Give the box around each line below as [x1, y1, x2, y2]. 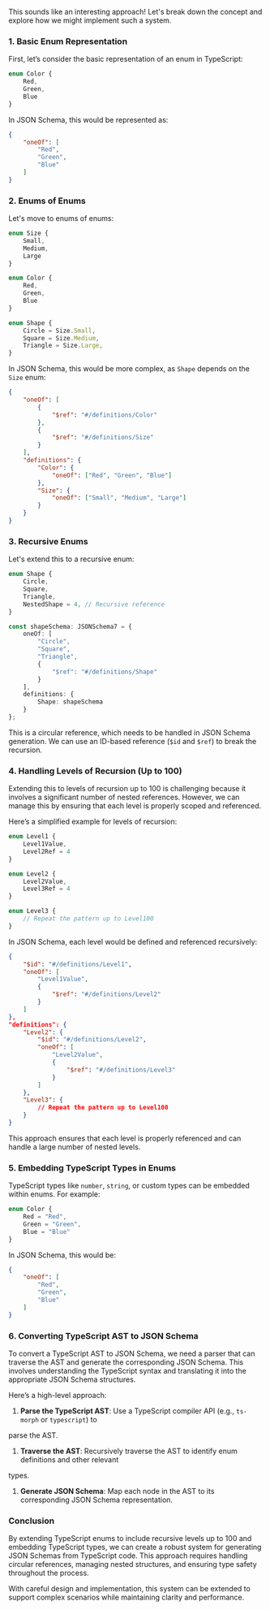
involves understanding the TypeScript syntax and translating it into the [8, 1366, 247, 1376]
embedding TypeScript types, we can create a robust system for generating [8, 1543, 262, 1552]
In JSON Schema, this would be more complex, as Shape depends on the [8, 364, 250, 374]
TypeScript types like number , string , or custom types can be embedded [8, 1181, 250, 1191]
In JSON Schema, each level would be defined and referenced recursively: [8, 937, 258, 946]
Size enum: [8, 373, 46, 383]
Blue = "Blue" [23, 1227, 71, 1236]
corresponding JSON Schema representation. [19, 1495, 173, 1505]
